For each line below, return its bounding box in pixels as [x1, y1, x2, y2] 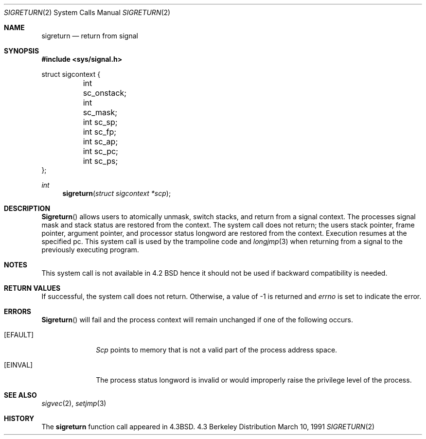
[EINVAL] [4, 361, 33, 369]
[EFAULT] [4, 331, 34, 339]
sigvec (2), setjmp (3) [41, 399, 106, 407]
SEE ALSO [4, 391, 37, 399]
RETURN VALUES [4, 284, 61, 292]
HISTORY [4, 414, 35, 422]
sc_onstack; [83, 88, 127, 98]
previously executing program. [41, 246, 139, 254]
